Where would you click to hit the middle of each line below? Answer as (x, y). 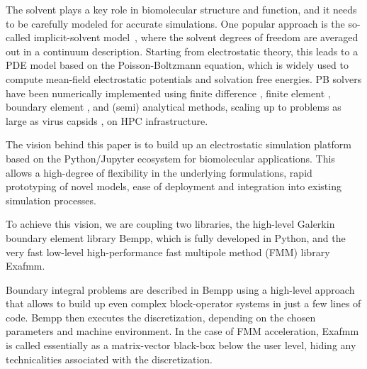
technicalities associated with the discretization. (109, 359)
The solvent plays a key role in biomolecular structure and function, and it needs (181, 9)
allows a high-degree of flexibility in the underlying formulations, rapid (159, 172)
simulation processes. (51, 200)
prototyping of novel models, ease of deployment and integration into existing (174, 186)
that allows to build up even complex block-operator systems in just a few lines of (183, 303)
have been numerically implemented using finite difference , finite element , (168, 93)
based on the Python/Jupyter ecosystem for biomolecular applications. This (170, 158)
